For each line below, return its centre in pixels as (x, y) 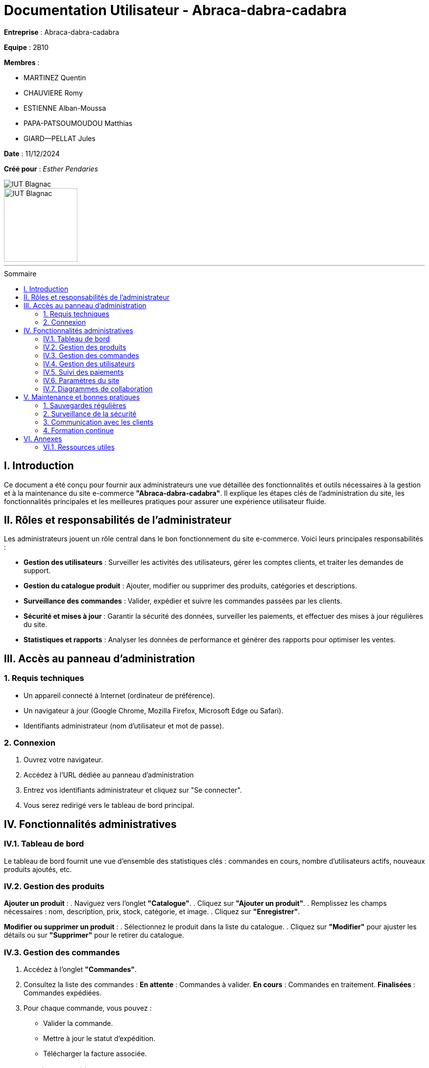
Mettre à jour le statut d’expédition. (99, 1039)
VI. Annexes (43, 438)
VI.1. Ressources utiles (79, 447)
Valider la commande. (78, 1023)
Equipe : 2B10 (26, 47)
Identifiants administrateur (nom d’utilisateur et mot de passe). (124, 726)
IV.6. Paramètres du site (81, 380)
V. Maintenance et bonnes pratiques (82, 397)
